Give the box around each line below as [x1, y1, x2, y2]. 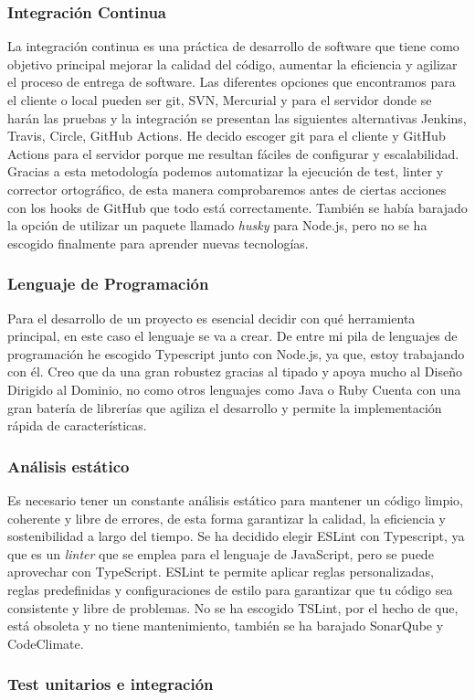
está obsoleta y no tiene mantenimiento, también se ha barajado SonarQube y [7, 616, 444, 635]
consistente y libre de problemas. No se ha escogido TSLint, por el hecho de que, [7, 598, 459, 617]
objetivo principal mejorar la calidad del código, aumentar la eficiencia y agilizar [7, 54, 458, 73]
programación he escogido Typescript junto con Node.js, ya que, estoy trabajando [7, 344, 465, 363]
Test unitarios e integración [7, 673, 214, 695]
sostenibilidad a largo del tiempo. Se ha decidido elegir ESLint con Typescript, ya [7, 526, 465, 546]
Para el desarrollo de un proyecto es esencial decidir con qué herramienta [7, 308, 416, 327]
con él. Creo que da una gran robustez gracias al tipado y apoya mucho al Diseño [7, 362, 462, 381]
